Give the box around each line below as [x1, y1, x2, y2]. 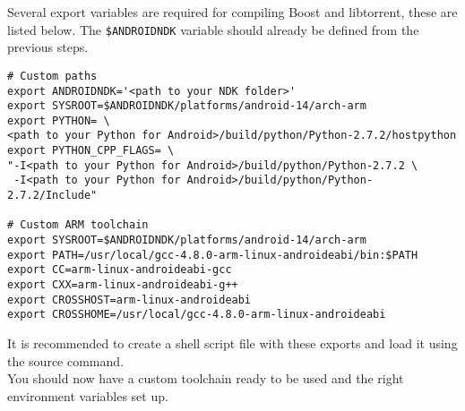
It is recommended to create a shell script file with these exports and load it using [7, 334, 458, 352]
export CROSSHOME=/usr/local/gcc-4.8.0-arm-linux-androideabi [7, 308, 386, 321]
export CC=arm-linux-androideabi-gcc [7, 263, 232, 277]
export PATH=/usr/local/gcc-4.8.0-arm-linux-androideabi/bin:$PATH [7, 248, 418, 261]
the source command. [7, 351, 124, 370]
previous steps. [7, 38, 89, 56]
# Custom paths [7, 69, 98, 82]
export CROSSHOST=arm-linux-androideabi [7, 293, 252, 306]
